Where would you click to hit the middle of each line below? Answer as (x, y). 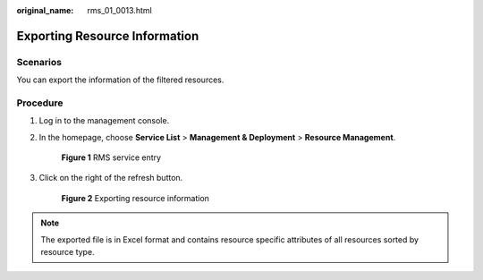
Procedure (40, 103)
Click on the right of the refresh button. (111, 178)
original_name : (45, 10)
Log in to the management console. (104, 121)
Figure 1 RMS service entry (111, 157)
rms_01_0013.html (119, 10)
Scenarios (39, 62)
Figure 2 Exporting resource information (136, 198)
